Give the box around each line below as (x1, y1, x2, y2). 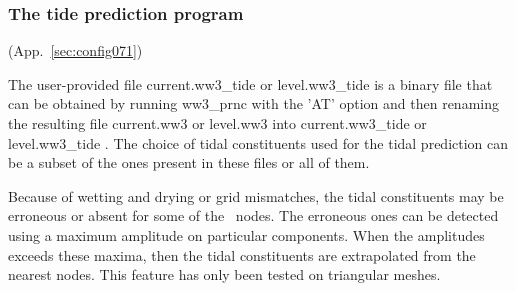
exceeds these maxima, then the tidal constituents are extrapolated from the (8, 244, 476, 265)
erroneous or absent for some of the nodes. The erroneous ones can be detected (8, 205, 499, 226)
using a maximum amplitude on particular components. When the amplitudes (8, 224, 485, 245)
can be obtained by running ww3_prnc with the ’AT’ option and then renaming (8, 93, 499, 114)
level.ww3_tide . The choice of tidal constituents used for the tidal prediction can (8, 132, 509, 153)
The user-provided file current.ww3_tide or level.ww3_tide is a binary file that (8, 73, 493, 94)
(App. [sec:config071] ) (8, 40, 143, 61)
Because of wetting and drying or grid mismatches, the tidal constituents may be (8, 185, 504, 206)
